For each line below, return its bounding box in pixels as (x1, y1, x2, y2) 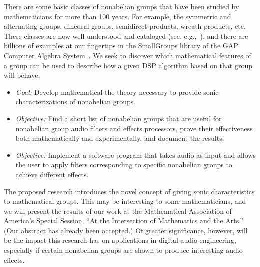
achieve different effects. (15, 169, 89, 179)
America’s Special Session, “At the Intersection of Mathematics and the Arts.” (4, 215, 243, 226)
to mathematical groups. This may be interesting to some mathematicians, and (4, 196, 246, 206)
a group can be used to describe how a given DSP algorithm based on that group (4, 60, 253, 70)
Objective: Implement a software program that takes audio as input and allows (15, 149, 256, 160)
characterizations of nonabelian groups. (15, 96, 136, 107)
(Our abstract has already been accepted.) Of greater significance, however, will (4, 225, 248, 235)
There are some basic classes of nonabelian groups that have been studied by (4, 1, 239, 11)
